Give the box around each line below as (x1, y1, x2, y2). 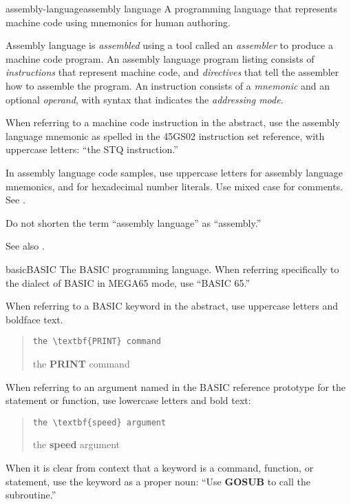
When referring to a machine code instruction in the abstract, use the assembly (6, 115, 340, 130)
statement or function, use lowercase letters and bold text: (6, 393, 251, 407)
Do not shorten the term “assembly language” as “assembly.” (6, 215, 262, 230)
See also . (6, 239, 45, 253)
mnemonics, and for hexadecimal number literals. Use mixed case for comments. (6, 179, 343, 193)
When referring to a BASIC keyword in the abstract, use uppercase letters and (6, 299, 338, 313)
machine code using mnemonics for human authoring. (6, 14, 231, 29)
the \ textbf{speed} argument (32, 417, 167, 427)
